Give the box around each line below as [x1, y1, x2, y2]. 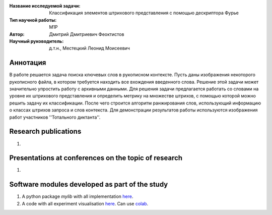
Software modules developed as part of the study [9, 180, 168, 189]
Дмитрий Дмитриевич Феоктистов [49, 31, 124, 37]
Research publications [9, 127, 82, 136]
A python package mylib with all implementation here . [22, 193, 133, 199]
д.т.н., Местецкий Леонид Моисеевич [49, 45, 130, 51]
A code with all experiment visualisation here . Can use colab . [22, 200, 149, 206]
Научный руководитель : [9, 38, 64, 44]
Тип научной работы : [9, 17, 57, 23]
